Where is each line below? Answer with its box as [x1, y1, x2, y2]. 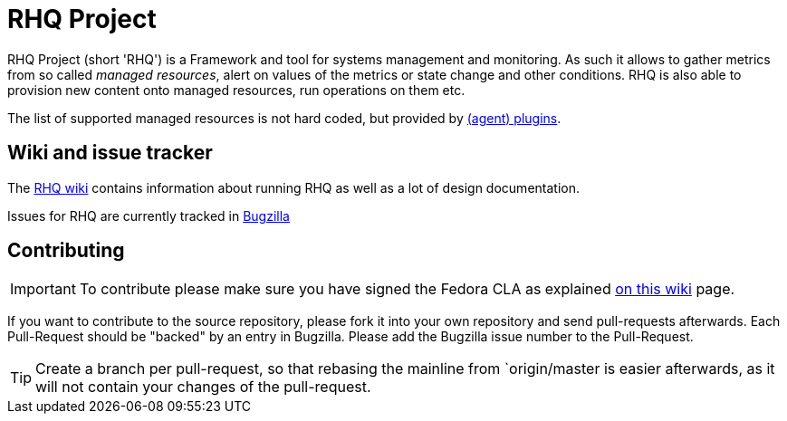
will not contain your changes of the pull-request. [35, 378, 371, 397]
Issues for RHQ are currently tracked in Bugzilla [7, 207, 290, 224]
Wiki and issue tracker [7, 141, 213, 165]
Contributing [7, 239, 125, 263]
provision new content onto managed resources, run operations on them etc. [7, 81, 465, 98]
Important [10, 280, 76, 299]
